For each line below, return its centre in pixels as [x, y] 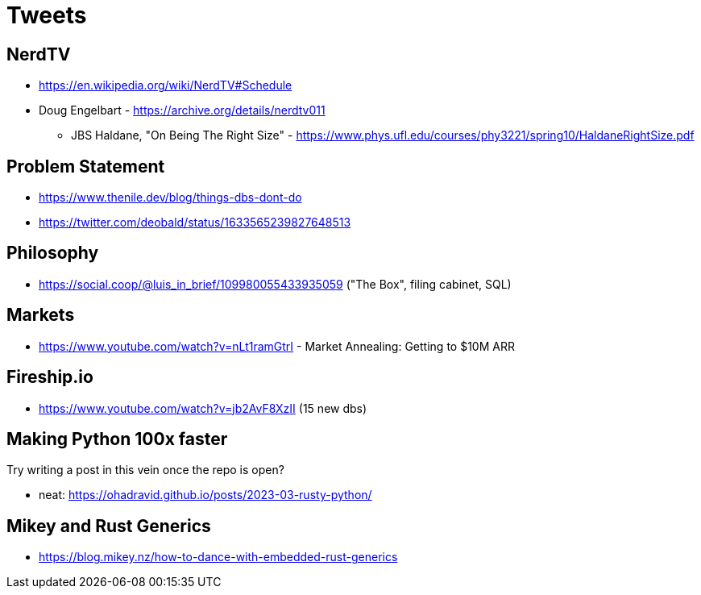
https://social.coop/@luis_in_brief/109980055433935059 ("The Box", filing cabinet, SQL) [275, 284]
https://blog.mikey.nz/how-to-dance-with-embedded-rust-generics [218, 557]
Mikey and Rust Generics [109, 526]
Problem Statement [86, 166]
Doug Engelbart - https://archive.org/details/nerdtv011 [182, 110]
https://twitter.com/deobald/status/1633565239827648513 [195, 223]
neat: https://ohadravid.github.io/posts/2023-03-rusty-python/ [205, 495]
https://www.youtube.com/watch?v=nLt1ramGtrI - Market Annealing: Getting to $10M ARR [277, 346]
